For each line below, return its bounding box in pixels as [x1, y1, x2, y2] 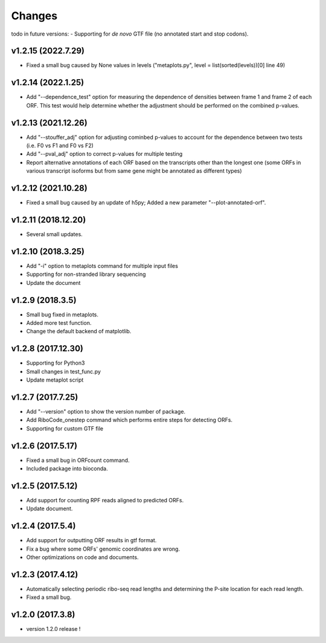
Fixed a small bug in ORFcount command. [26, 456, 130, 464]
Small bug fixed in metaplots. [26, 311, 99, 318]
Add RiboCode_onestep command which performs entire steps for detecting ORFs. [26, 417, 232, 424]
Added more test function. [26, 319, 92, 327]
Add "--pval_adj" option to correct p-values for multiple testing [26, 150, 183, 158]
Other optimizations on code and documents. [26, 554, 139, 561]
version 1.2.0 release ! [26, 625, 81, 633]
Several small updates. [26, 231, 83, 238]
